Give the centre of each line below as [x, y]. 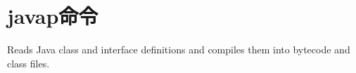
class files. [28, 63]
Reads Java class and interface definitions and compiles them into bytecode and [179, 49]
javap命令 [53, 16]
